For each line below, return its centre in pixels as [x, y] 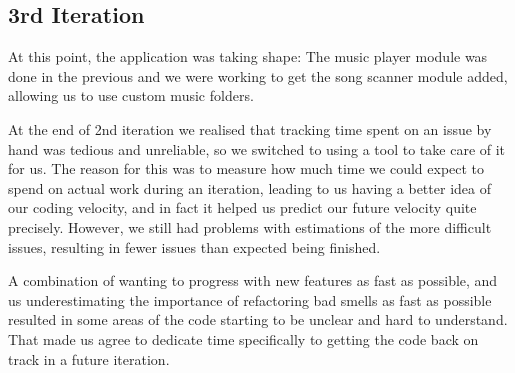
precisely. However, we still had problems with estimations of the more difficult [250, 226]
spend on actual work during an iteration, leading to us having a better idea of [249, 187]
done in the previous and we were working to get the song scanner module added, [258, 75]
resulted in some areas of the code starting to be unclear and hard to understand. [258, 319]
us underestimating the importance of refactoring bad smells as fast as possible [250, 299]
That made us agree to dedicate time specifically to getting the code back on [243, 338]
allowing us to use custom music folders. [131, 95]
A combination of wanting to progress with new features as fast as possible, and [253, 280]
